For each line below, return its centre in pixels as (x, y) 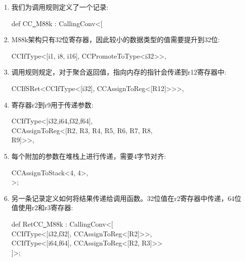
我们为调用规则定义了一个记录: (60, 7)
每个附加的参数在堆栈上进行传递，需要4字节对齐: (89, 156)
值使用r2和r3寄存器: (42, 207)
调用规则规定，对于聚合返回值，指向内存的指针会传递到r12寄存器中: (119, 72)
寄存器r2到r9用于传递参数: (52, 104)
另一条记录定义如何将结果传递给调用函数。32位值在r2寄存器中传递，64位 (126, 198)
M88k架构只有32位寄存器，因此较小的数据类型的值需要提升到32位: (115, 39)
